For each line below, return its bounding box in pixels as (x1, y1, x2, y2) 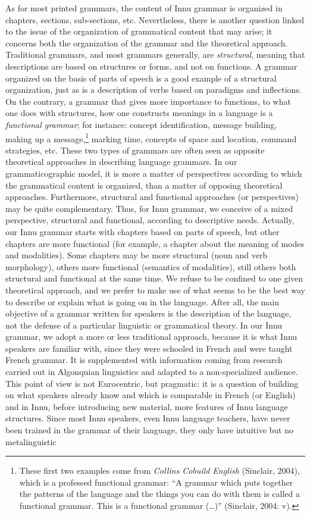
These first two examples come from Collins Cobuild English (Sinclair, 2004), (19, 464, 300, 477)
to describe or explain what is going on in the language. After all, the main (5, 295, 279, 308)
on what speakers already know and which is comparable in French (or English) (5, 389, 296, 401)
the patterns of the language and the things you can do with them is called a (19, 487, 300, 500)
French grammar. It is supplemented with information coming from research (5, 354, 283, 366)
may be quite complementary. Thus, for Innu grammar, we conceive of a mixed (5, 202, 293, 214)
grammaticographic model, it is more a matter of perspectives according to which (5, 167, 302, 179)
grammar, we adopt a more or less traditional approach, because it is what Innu (5, 330, 298, 343)
